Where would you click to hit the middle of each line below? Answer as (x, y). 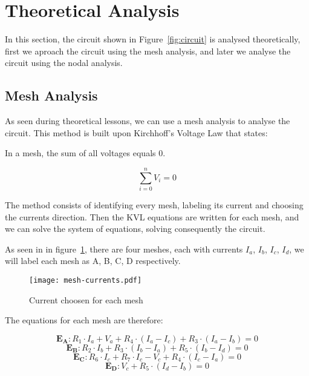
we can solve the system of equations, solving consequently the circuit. (135, 229)
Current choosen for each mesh (86, 299)
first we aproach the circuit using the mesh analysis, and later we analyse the (148, 51)
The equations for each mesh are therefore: (84, 320)
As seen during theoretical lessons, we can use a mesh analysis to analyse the (148, 121)
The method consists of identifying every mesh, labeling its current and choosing (154, 205)
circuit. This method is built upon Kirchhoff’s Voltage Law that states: (136, 132)
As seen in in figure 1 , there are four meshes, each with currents (124, 249)
